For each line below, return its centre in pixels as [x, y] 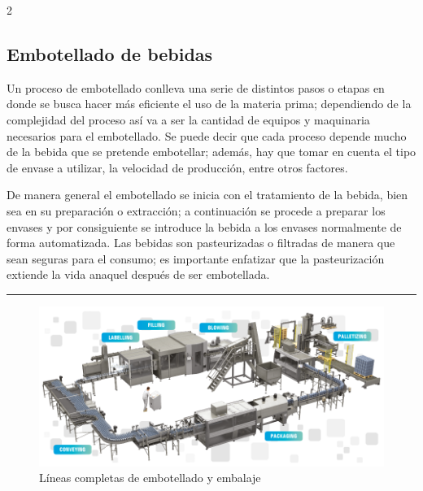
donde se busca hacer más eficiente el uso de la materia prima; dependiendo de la [209, 104]
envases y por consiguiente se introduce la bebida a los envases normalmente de [204, 226]
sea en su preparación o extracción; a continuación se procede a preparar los [196, 210]
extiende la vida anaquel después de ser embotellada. [138, 274]
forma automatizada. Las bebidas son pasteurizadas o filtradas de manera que [201, 243]
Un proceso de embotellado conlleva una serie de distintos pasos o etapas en [196, 87]
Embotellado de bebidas [110, 53]
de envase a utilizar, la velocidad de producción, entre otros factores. [177, 167]
